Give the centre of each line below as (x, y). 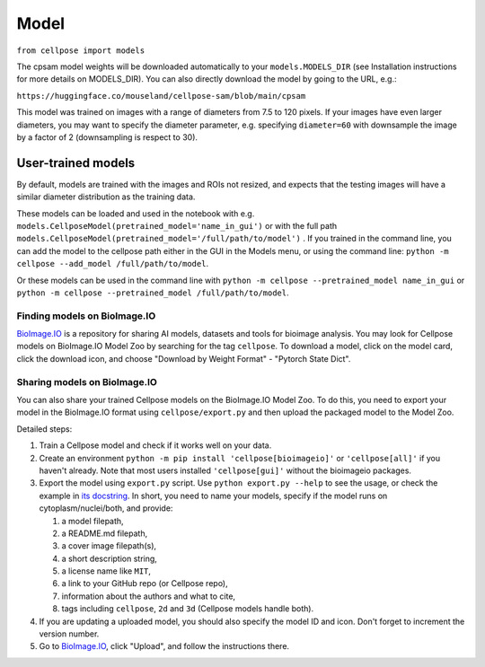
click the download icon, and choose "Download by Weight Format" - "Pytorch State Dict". (184, 358)
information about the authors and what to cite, (149, 596)
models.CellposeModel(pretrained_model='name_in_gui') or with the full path (177, 225)
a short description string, (109, 558)
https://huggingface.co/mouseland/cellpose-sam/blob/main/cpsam (161, 96)
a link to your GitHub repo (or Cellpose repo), (145, 584)
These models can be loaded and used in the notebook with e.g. (136, 213)
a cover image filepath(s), (109, 546)
